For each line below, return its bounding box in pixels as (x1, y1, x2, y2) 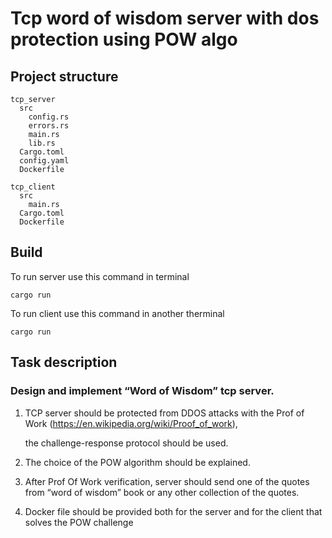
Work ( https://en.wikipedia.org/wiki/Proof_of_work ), (24, 417, 238, 429)
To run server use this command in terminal (10, 270, 190, 282)
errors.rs (28, 121, 70, 131)
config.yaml (19, 156, 70, 166)
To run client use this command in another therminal (10, 307, 225, 319)
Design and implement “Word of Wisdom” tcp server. (10, 384, 275, 398)
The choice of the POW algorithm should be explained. (24, 456, 251, 468)
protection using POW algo (10, 28, 238, 51)
